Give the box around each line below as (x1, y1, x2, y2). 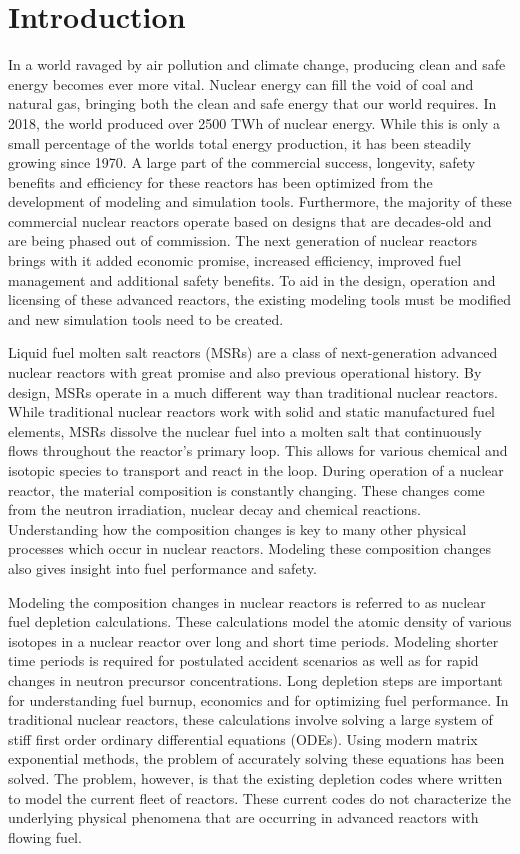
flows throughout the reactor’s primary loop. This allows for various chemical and (8, 440, 508, 461)
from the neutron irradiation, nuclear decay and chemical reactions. (8, 499, 421, 520)
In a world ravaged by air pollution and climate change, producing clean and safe (8, 54, 506, 75)
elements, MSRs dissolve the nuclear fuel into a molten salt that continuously (8, 420, 482, 441)
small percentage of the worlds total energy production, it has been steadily (8, 132, 472, 153)
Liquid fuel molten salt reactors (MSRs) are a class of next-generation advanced (8, 342, 498, 363)
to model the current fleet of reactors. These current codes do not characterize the (8, 787, 511, 808)
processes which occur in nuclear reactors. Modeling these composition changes (8, 538, 491, 559)
